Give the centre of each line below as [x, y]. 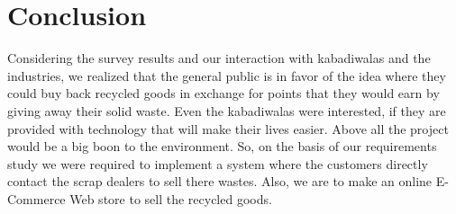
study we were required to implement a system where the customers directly [218, 163]
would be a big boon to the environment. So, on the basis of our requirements [222, 146]
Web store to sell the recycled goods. [171, 198]
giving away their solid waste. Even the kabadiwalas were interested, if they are [227, 110]
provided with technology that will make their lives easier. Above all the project [228, 128]
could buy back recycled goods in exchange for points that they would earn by [223, 93]
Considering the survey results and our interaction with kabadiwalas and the [219, 58]
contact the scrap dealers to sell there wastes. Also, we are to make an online [220, 181]
